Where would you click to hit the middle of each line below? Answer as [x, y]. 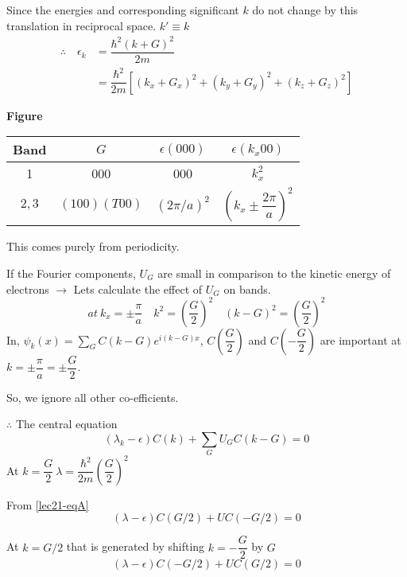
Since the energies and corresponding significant [123, 10]
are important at [360, 339]
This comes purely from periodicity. [93, 246]
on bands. [247, 288]
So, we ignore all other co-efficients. [93, 397]
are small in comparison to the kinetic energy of [274, 273]
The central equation [66, 424]
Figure [25, 115]
